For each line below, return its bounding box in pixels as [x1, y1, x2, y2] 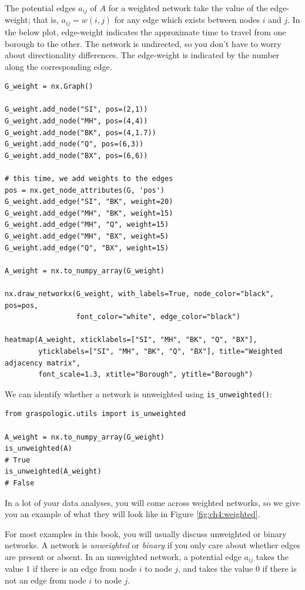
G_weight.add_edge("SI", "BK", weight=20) [5, 197, 173, 206]
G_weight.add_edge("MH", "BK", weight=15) [5, 209, 173, 217]
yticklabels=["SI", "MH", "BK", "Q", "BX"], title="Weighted [38, 347, 283, 356]
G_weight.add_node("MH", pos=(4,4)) [5, 117, 148, 126]
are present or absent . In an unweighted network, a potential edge [5, 550, 242, 562]
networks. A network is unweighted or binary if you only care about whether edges [5, 539, 300, 551]
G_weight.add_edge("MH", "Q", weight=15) [5, 220, 169, 229]
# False [5, 478, 35, 487]
